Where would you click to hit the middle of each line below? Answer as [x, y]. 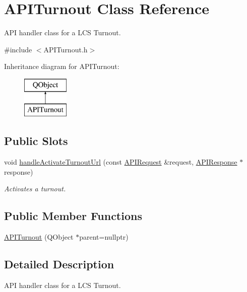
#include [18, 49]
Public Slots [36, 141]
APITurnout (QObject [39, 237]
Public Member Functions [73, 216]
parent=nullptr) [104, 237]
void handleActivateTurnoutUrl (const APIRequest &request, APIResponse [121, 162]
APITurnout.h [66, 49]
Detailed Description [59, 264]
